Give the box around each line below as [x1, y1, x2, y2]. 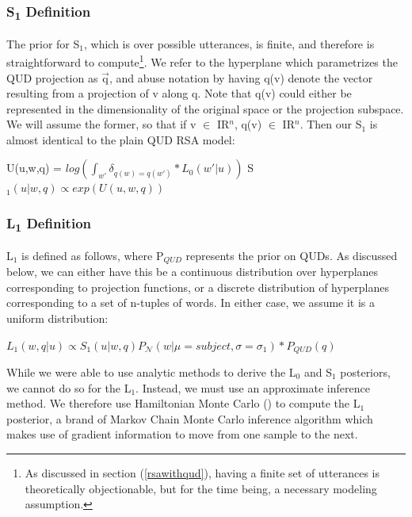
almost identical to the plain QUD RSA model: [6, 131, 235, 147]
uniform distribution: [6, 309, 109, 326]
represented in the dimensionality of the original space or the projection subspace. [6, 100, 404, 117]
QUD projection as [6, 69, 98, 86]
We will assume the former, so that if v [6, 116, 196, 132]
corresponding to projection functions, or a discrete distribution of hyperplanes [6, 278, 389, 295]
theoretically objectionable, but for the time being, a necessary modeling [25, 480, 377, 496]
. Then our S [299, 116, 362, 132]
